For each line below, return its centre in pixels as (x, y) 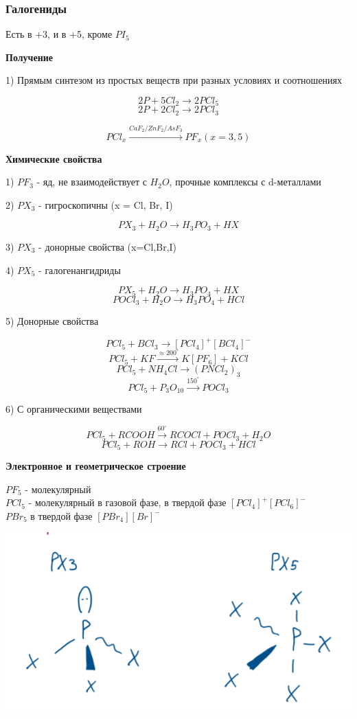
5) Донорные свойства (52, 321)
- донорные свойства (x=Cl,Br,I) (108, 246)
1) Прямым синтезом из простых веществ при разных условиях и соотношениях (174, 80)
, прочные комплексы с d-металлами (245, 182)
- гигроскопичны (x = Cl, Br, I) (106, 204)
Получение (30, 57)
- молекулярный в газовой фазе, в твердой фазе (127, 502)
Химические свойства (54, 158)
